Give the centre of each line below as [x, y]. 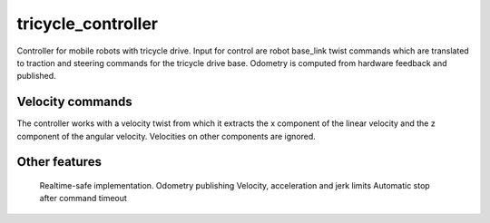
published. [36, 76]
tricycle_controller [88, 24]
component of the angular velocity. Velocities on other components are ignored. [167, 136]
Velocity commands [75, 102]
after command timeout [83, 199]
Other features [59, 162]
